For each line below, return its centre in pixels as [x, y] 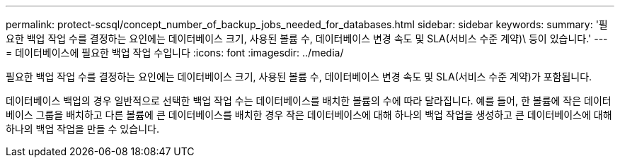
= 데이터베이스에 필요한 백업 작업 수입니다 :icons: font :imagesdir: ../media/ [175, 53]
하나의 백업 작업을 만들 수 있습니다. [82, 129]
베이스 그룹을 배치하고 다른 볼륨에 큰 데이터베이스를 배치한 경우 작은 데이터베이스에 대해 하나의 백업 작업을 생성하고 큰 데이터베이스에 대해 [309, 115]
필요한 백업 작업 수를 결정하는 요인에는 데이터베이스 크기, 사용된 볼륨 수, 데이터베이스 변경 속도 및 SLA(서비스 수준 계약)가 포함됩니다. [299, 77]
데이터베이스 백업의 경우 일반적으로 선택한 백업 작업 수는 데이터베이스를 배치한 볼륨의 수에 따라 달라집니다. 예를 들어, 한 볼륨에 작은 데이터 [309, 101]
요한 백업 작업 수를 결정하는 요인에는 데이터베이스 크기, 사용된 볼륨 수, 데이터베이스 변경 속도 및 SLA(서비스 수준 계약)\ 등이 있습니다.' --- [307, 38]
